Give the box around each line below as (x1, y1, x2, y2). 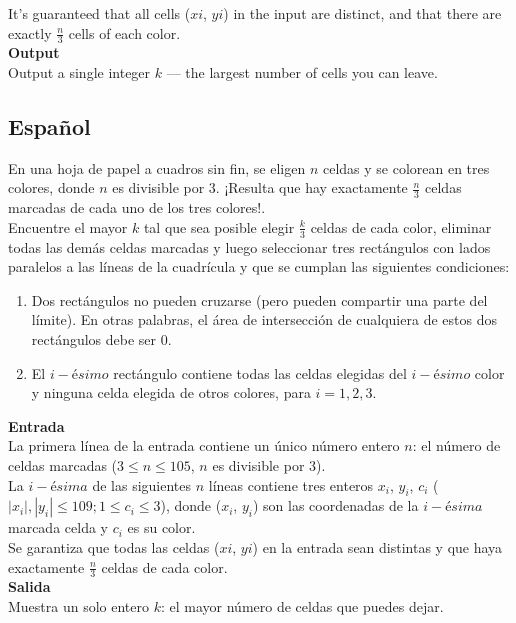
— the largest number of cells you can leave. (166, 62, 438, 83)
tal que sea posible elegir (143, 216, 295, 237)
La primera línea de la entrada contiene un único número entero (8, 435, 400, 456)
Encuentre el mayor (8, 216, 128, 237)
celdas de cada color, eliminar (310, 216, 492, 237)
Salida (8, 576, 51, 597)
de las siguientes (92, 474, 191, 495)
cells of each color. (68, 22, 181, 43)
